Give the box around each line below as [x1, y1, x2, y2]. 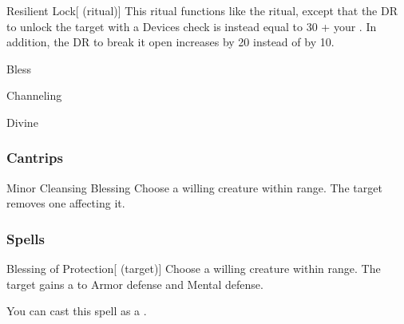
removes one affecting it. [6, 195, 125, 211]
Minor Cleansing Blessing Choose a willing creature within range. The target [6, 179, 382, 196]
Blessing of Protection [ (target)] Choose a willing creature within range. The [6, 260, 381, 277]
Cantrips [6, 148, 63, 168]
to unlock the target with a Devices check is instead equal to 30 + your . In [6, 18, 377, 34]
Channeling [6, 87, 62, 104]
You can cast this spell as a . [6, 302, 147, 319]
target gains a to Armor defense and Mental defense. [6, 275, 263, 292]
